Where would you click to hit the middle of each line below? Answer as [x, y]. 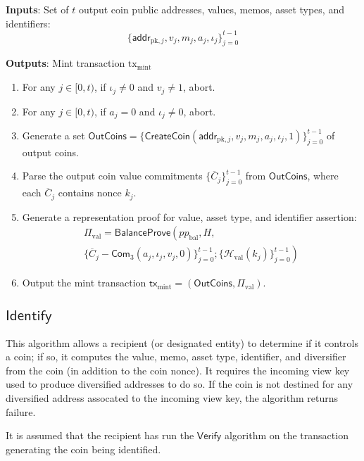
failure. [21, 411]
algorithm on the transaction [286, 435]
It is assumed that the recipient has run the [100, 435]
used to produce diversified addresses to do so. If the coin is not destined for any [180, 384]
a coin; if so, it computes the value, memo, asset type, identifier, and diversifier [176, 356]
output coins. [51, 152]
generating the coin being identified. [83, 449]
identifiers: [28, 23]
